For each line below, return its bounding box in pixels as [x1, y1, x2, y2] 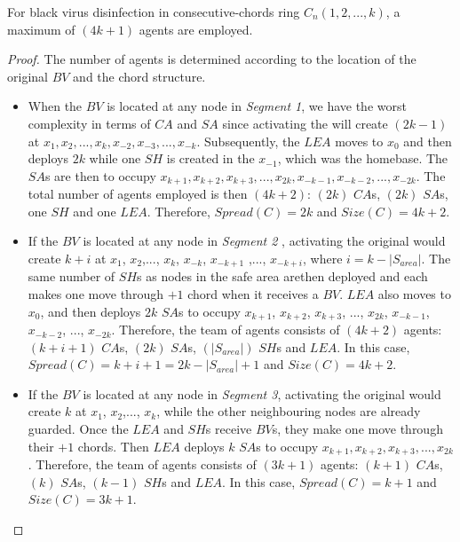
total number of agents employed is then [28, 185, 248, 203]
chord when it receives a [187, 285, 319, 303]
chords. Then [77, 436, 149, 455]
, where [303, 248, 343, 267]
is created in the [166, 149, 255, 168]
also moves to [377, 285, 451, 303]
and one [73, 201, 116, 220]
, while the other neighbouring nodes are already [156, 402, 421, 420]
